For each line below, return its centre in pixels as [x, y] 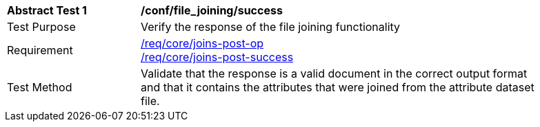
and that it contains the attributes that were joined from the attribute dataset [338, 87]
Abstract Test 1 [47, 10]
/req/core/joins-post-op [202, 43]
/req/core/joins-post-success [217, 57]
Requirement [40, 50]
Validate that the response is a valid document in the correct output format [334, 73]
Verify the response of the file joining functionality [271, 27]
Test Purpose [41, 27]
